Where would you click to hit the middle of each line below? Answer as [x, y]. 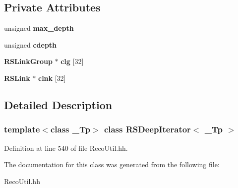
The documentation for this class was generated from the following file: [112, 164]
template [22, 129]
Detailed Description [58, 104]
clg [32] [72, 61]
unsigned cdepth [30, 44]
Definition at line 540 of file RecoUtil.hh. [66, 148]
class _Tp [70, 129]
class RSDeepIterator [147, 129]
